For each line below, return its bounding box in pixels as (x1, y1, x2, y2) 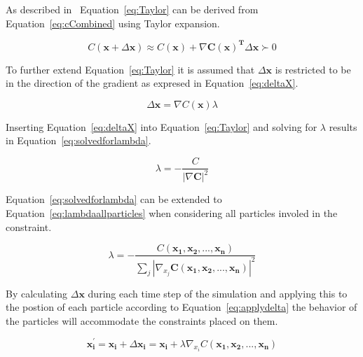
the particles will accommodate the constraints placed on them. (6, 313, 278, 328)
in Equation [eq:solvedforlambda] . (6, 133, 151, 148)
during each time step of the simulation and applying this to (88, 286, 348, 300)
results (329, 119, 357, 134)
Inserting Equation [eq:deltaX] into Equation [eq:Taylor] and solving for (6, 119, 317, 134)
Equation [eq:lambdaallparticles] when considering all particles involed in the (6, 206, 338, 220)
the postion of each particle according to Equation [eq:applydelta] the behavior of (6, 300, 357, 314)
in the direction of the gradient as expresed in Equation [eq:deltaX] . (6, 76, 299, 90)
